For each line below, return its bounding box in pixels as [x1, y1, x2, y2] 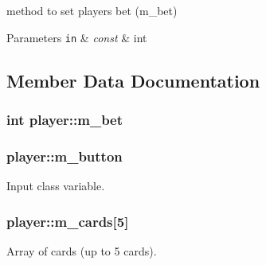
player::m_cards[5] [6, 211, 129, 231]
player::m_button [6, 146, 123, 166]
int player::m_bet [6, 109, 123, 129]
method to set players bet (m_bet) [6, 2, 178, 18]
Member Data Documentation [6, 68, 260, 92]
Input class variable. [6, 177, 105, 194]
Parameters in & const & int [6, 29, 147, 45]
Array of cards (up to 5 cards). [6, 242, 157, 259]
